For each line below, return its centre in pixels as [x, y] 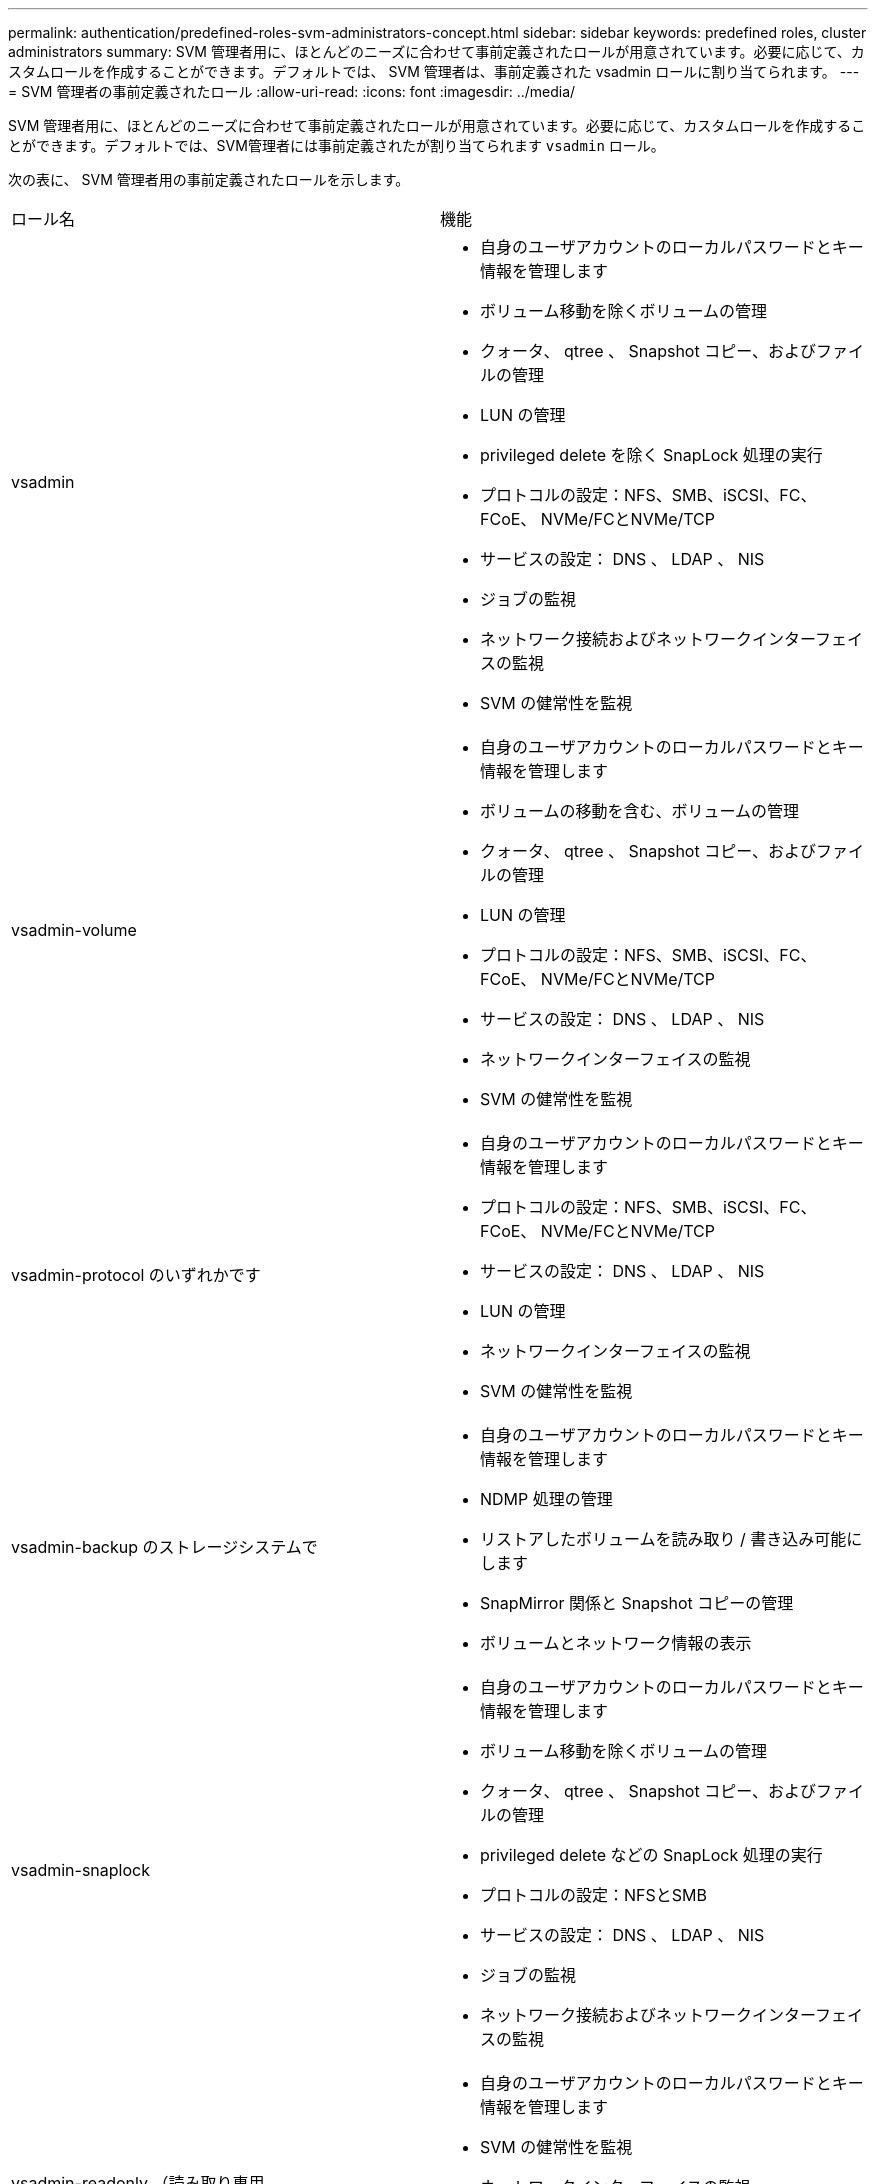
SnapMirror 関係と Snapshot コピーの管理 [637, 1603]
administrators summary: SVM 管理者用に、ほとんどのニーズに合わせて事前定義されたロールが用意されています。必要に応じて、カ [436, 51]
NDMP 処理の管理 [546, 1499]
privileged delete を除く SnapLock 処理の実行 [651, 455]
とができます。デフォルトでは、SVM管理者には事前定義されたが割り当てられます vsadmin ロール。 [336, 145]
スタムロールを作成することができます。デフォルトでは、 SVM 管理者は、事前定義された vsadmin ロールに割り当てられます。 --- [434, 71]
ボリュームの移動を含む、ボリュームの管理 [640, 811]
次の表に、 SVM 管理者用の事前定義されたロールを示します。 [209, 179]
